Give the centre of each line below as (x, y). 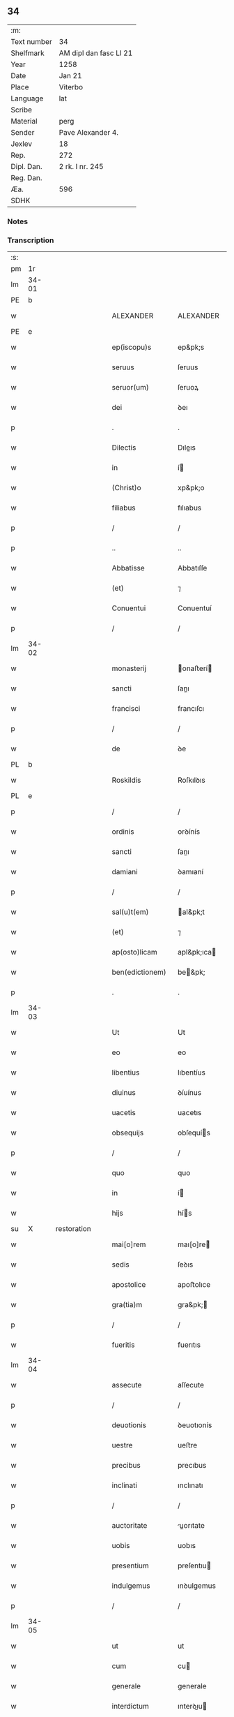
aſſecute (190, 1385)
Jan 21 (70, 75)
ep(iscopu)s (132, 347)
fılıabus (189, 508)
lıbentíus (191, 1073)
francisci (126, 709)
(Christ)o (126, 488)
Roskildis (126, 780)
